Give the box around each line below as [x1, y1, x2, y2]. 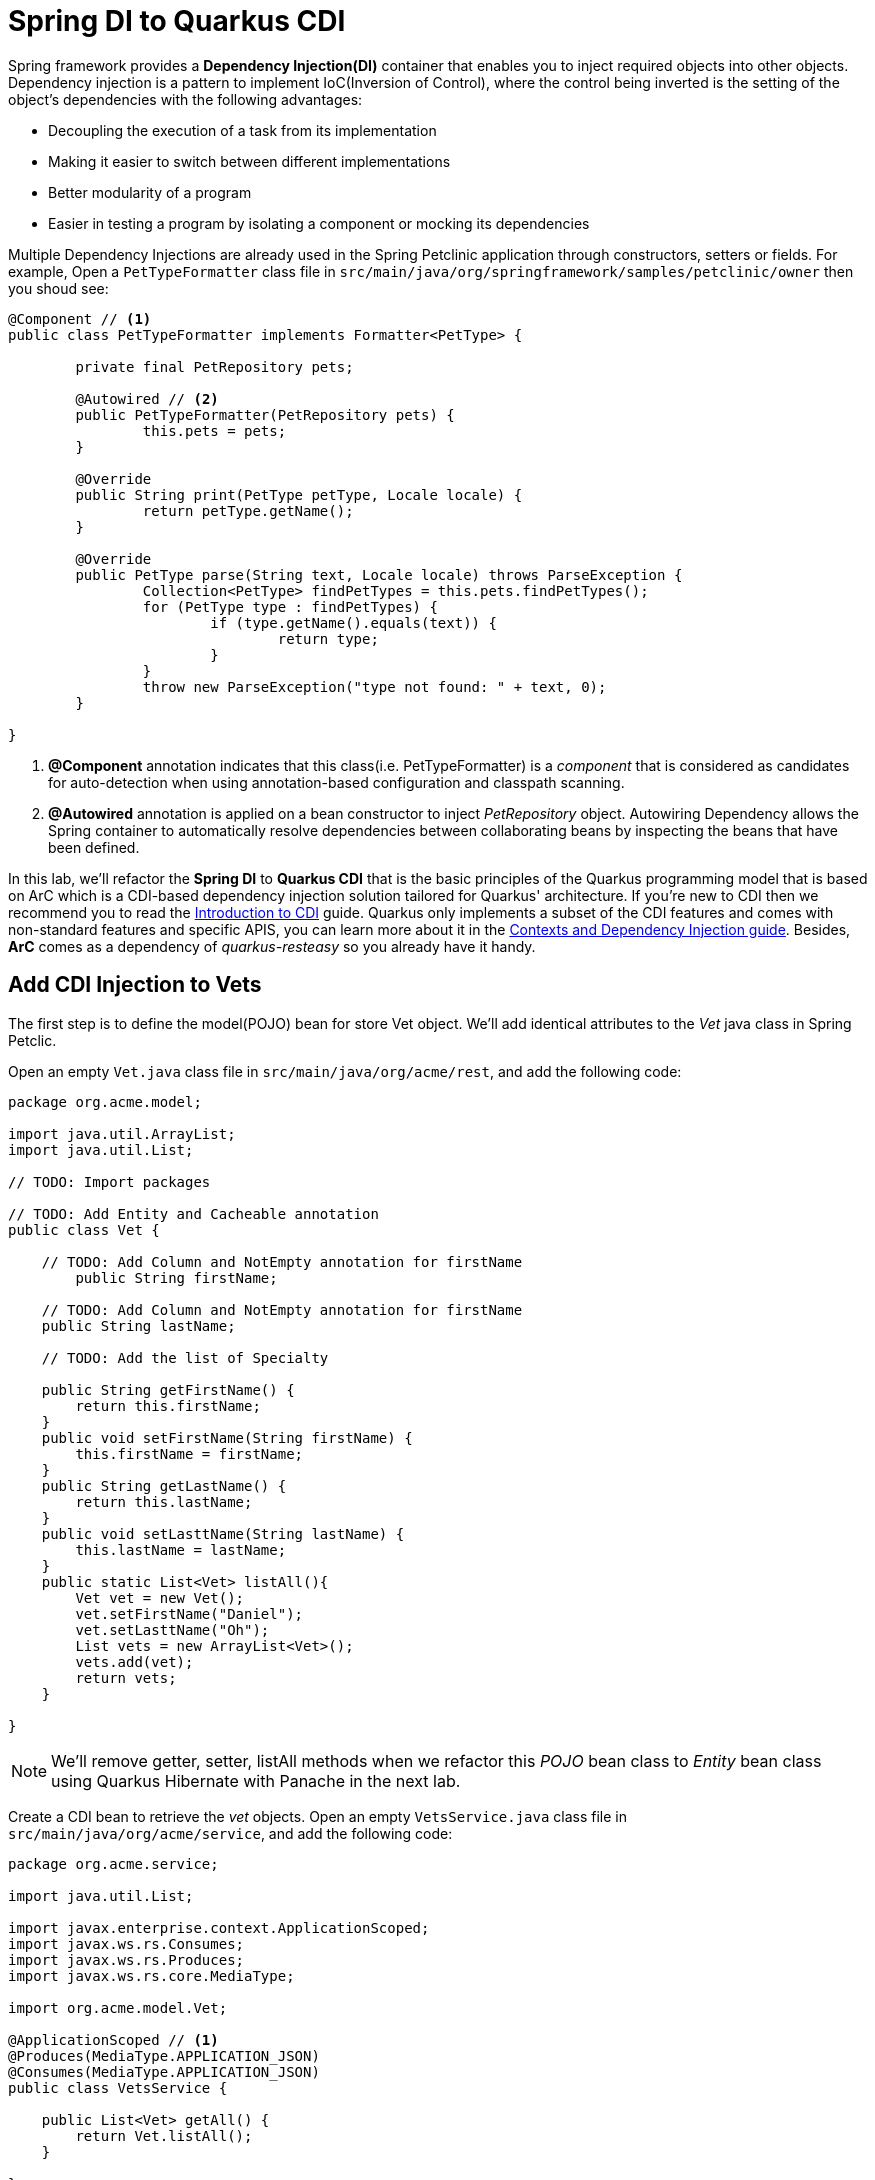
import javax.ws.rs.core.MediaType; [8, 1967, 295, 1984]
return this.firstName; [75, 1397, 261, 1414]
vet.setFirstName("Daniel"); [75, 1605, 304, 1622]
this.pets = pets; [142, 422, 287, 439]
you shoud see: [8, 279, 109, 297]
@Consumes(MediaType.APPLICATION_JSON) [8, 2063, 320, 2080]
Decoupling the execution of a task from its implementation [48, 121, 437, 139]
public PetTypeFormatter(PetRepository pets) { [75, 406, 455, 423]
